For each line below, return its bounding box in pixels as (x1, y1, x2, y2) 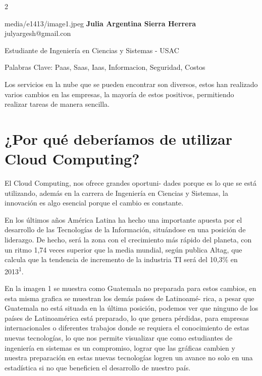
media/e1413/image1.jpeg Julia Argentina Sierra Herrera (5, 18, 196, 28)
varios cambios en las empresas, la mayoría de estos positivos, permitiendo (5, 89, 234, 99)
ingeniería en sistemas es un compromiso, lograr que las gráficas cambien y (5, 342, 235, 353)
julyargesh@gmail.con (5, 28, 71, 38)
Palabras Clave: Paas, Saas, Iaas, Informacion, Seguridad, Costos (5, 62, 205, 72)
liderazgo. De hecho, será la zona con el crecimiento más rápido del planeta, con (5, 234, 252, 245)
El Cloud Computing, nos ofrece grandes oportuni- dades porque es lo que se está (5, 178, 256, 188)
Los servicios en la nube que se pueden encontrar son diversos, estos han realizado (5, 78, 258, 89)
